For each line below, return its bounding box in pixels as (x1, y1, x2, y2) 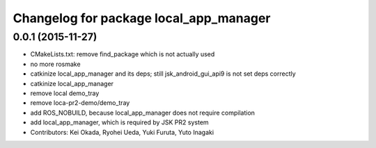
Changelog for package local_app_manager (13, 10, 271, 26)
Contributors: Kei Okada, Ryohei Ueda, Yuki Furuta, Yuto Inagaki (30, 128, 214, 136)
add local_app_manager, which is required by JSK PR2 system (30, 118, 209, 126)
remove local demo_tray (30, 89, 100, 97)
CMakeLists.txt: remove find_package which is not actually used (30, 50, 215, 58)
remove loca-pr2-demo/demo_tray (30, 99, 130, 107)
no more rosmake (30, 60, 81, 68)
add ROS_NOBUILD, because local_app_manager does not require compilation (30, 108, 256, 117)
